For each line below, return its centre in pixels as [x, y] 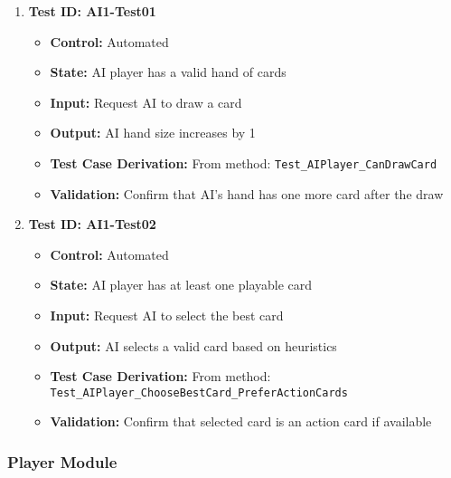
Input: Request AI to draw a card [146, 102]
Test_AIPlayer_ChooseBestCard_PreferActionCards [199, 392]
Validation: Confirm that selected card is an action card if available [241, 421]
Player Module [62, 461]
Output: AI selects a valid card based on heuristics [193, 345]
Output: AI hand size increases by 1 [153, 133]
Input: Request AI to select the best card [167, 315]
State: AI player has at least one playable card [181, 285]
